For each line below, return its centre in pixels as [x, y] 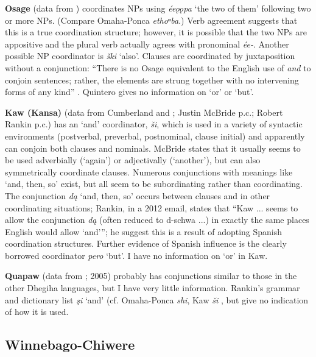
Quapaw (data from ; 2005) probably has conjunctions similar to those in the [151, 276]
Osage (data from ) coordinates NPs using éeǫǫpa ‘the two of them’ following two [158, 8]
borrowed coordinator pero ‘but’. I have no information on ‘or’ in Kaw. [136, 255]
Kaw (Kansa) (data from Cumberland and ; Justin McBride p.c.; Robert [144, 112]
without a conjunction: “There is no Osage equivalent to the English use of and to [158, 67]
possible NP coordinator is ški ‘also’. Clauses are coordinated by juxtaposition [150, 56]
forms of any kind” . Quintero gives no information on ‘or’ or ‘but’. [129, 92]
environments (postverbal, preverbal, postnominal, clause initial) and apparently [155, 136]
